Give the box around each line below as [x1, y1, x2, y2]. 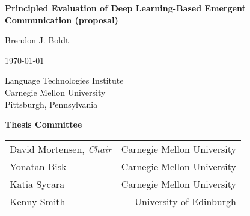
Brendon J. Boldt [5, 34, 69, 46]
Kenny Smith [10, 194, 66, 208]
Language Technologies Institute [5, 74, 124, 87]
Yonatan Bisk [10, 159, 67, 173]
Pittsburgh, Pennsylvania [5, 97, 98, 110]
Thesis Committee [5, 118, 82, 131]
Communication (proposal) [5, 13, 118, 26]
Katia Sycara [10, 176, 65, 191]
